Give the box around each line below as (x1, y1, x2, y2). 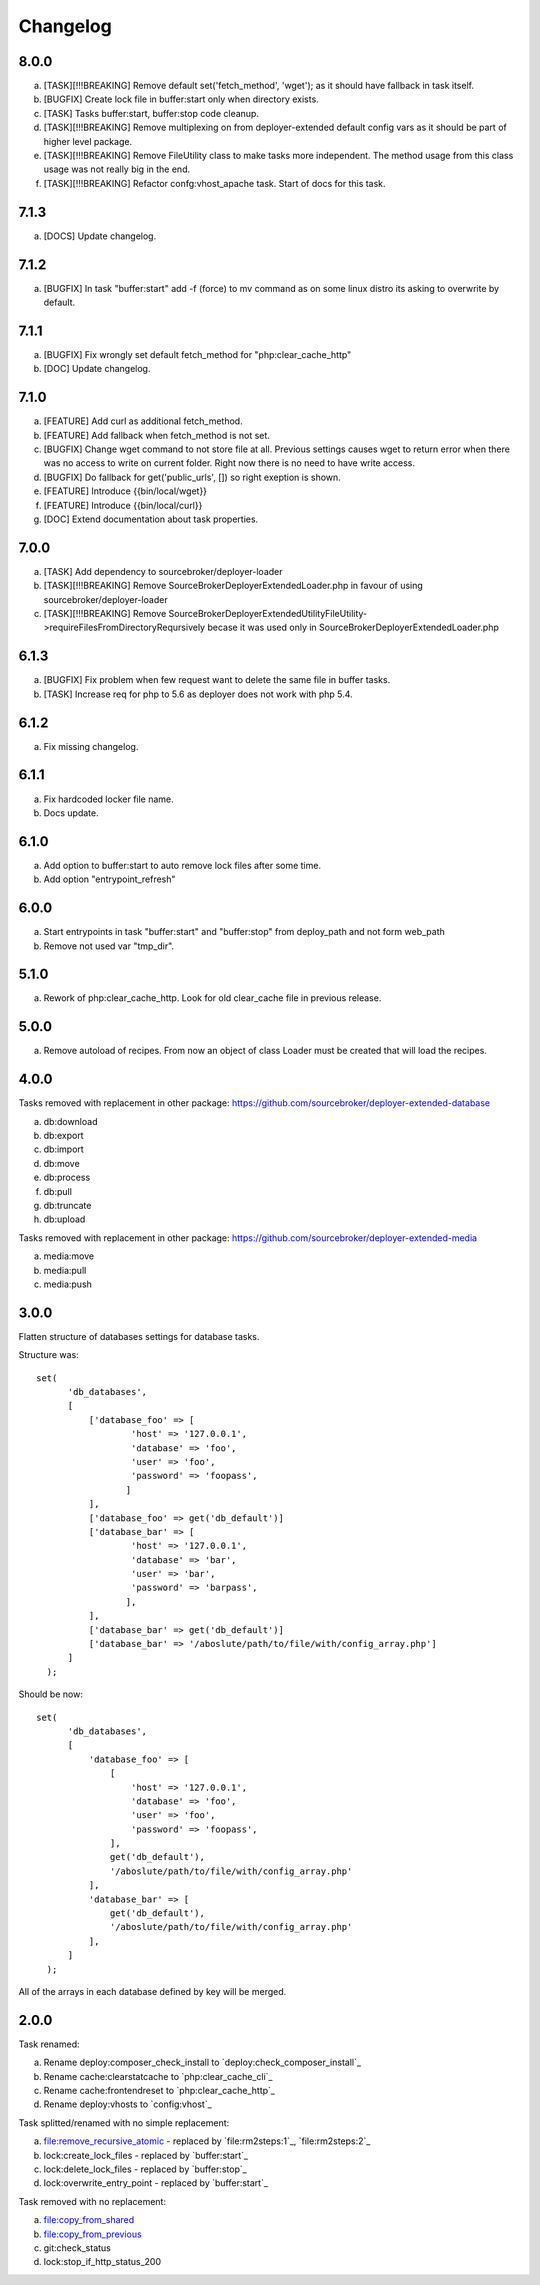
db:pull (43, 1185, 72, 1197)
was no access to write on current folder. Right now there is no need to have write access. (43, 457, 415, 469)
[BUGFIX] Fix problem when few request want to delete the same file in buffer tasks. (43, 674, 391, 686)
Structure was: (18, 1349, 79, 1361)
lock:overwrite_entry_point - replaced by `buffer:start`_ (43, 2177, 269, 2189)
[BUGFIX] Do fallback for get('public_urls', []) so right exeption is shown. (43, 471, 342, 483)
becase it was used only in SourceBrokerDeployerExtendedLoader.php (206, 621, 500, 634)
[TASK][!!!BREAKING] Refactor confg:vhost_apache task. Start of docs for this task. (43, 177, 386, 189)
